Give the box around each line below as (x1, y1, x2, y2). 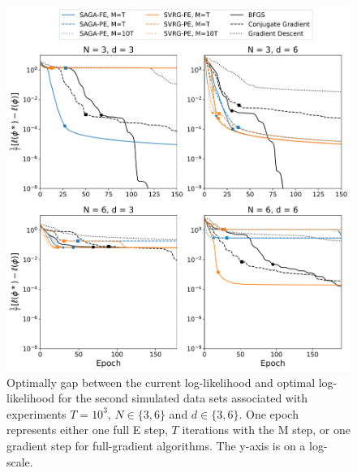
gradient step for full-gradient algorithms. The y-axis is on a (6, 436, 306, 454)
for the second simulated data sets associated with (58, 389, 308, 406)
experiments (6, 405, 67, 422)
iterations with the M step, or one (182, 421, 351, 438)
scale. (6, 453, 33, 470)
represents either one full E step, (6, 421, 168, 438)
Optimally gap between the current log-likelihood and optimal (6, 373, 316, 390)
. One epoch (239, 405, 299, 422)
